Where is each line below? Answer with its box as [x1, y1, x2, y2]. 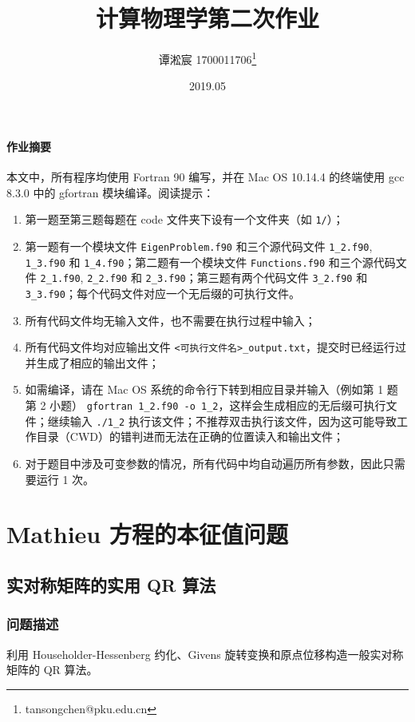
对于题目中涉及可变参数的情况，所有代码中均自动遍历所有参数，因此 [25, 454, 383, 471]
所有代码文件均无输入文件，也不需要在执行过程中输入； [25, 311, 316, 328]
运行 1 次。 [36, 470, 95, 487]
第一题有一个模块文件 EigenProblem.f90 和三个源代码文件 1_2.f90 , [25, 238, 373, 255]
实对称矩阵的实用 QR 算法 [6, 572, 216, 597]
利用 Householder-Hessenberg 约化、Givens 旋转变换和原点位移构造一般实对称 [6, 645, 404, 662]
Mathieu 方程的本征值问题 [6, 518, 288, 550]
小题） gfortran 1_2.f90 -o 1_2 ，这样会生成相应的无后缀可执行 [49, 397, 386, 414]
